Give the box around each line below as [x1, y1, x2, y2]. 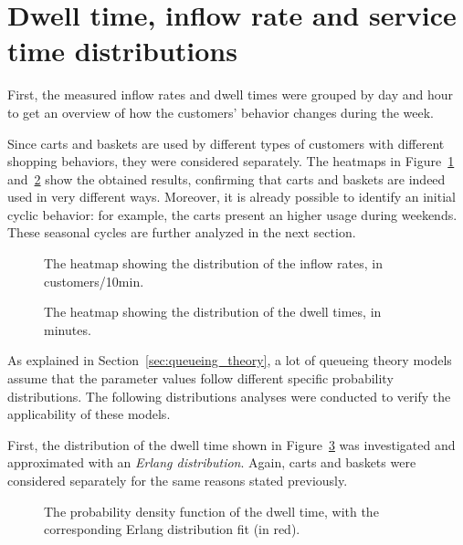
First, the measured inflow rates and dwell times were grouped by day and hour [7, 85, 454, 104]
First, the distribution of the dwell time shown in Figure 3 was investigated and [7, 435, 456, 454]
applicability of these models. [7, 404, 171, 424]
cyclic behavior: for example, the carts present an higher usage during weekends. [7, 204, 458, 224]
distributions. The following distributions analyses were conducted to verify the [7, 386, 451, 405]
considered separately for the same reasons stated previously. [7, 471, 348, 489]
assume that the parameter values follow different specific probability [7, 369, 394, 388]
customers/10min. [44, 271, 144, 290]
